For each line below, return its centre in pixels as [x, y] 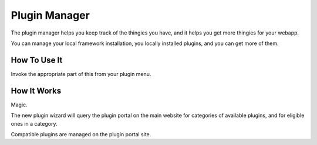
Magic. [19, 105]
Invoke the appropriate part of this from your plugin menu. [81, 74]
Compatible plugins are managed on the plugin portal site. [81, 134]
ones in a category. [34, 123]
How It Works [36, 91]
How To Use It [37, 60]
